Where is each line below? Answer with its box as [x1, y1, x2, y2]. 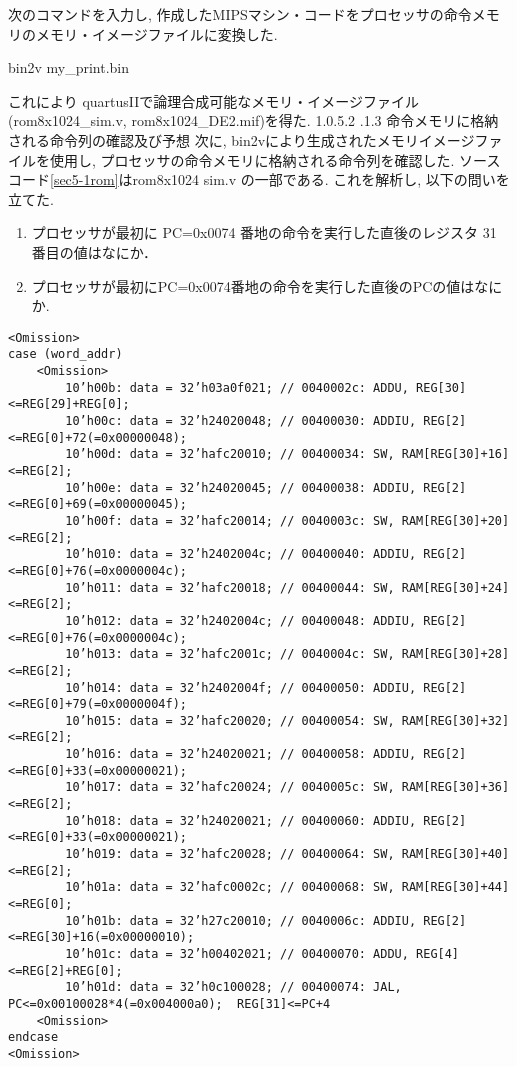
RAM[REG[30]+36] [401, 780, 510, 795]
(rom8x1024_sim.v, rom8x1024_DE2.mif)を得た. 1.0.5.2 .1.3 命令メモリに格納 [8, 110, 499, 131]
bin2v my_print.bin [8, 57, 130, 78]
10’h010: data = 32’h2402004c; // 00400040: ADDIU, [65, 547, 417, 562]
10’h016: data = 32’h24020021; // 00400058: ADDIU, [65, 747, 417, 762]
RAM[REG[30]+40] [401, 847, 510, 862]
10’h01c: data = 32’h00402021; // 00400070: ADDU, [65, 947, 409, 961]
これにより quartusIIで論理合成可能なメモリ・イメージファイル [8, 90, 420, 111]
